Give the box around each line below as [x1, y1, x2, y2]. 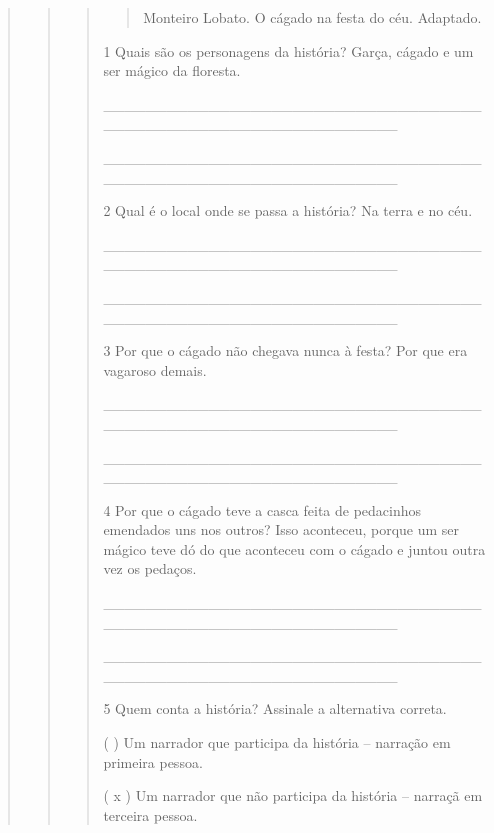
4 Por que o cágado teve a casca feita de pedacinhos [103, 499, 422, 520]
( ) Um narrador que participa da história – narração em [103, 732, 451, 753]
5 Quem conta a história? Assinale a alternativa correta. [103, 698, 447, 719]
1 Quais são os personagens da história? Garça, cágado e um [103, 40, 474, 61]
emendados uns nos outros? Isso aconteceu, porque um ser [103, 519, 460, 540]
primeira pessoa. [103, 751, 203, 772]
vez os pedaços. [103, 558, 197, 579]
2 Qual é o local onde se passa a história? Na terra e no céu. [103, 200, 473, 221]
